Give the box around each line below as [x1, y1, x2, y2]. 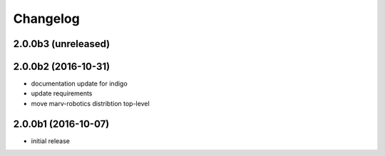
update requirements [31, 89, 93, 98]
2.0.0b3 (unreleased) [13, 38, 111, 50]
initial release [31, 136, 71, 145]
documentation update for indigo [31, 79, 128, 88]
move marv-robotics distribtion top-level [31, 99, 150, 108]
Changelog [13, 11, 80, 26]
